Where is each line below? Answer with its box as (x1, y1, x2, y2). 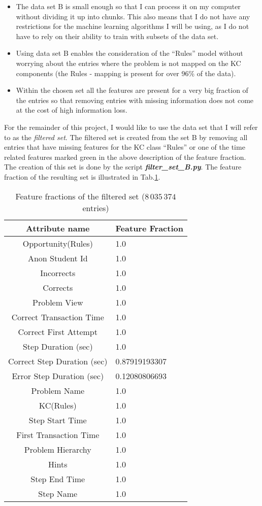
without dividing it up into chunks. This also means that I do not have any (16, 11, 250, 21)
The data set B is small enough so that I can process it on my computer (16, 1, 241, 11)
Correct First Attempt (18, 325, 97, 338)
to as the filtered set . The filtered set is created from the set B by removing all (4, 131, 248, 142)
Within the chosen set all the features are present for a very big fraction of (16, 85, 248, 95)
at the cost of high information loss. (16, 105, 127, 115)
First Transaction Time (16, 428, 100, 441)
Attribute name (26, 222, 90, 234)
